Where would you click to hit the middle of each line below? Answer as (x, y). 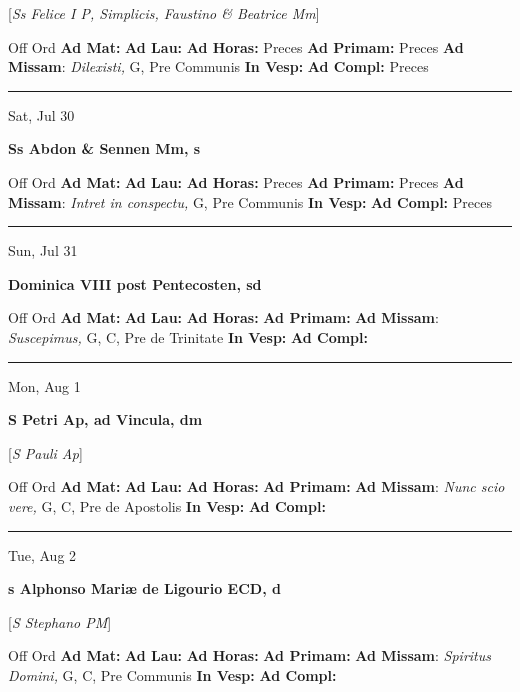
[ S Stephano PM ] (60, 621)
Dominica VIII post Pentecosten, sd (135, 283)
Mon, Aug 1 (44, 385)
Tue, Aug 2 (42, 554)
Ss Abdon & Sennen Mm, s (104, 148)
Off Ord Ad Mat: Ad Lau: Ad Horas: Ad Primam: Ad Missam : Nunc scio (256, 486)
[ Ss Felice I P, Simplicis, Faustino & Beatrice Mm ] (164, 13)
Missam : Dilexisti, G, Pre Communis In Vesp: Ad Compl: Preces (218, 66)
